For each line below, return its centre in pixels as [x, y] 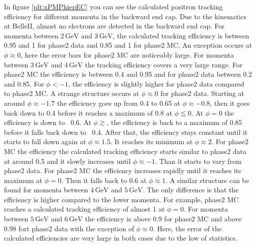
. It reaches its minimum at [152, 141]
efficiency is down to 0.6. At [48, 122]
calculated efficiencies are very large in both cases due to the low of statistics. [121, 238]
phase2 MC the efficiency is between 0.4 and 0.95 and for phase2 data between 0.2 [128, 74]
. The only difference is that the [191, 190]
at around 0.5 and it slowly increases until [67, 161]
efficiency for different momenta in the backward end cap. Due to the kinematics [125, 16]
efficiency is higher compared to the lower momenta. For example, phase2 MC [121, 199]
